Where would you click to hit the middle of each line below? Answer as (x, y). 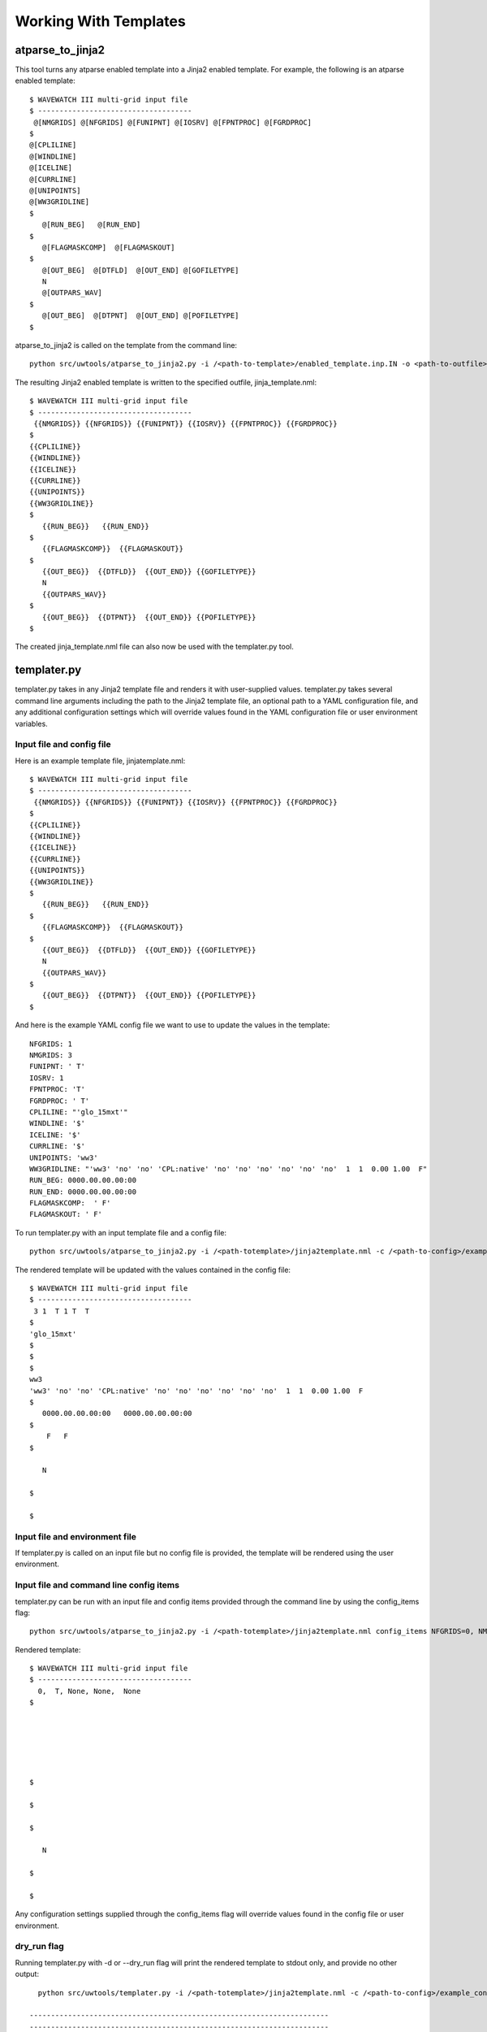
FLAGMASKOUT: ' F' (66, 1214)
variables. (31, 723)
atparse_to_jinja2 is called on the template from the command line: (126, 345)
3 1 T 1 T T (62, 1311)
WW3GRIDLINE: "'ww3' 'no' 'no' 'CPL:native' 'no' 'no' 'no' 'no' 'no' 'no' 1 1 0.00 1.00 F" (228, 1169)
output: (27, 1974)
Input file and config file (63, 745)
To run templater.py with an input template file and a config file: (121, 1232)
